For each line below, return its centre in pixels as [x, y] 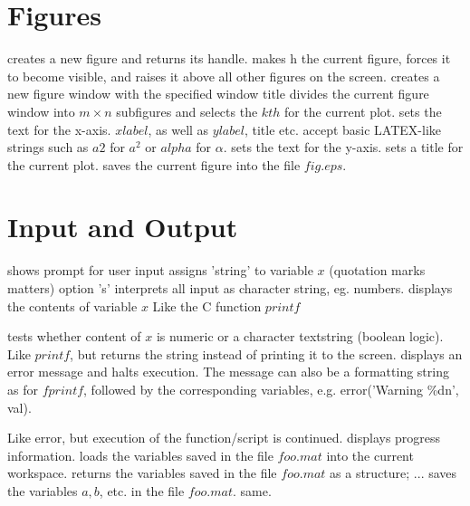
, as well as [178, 129]
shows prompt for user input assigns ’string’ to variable [160, 270]
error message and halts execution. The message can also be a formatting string [228, 372]
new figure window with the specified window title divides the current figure [218, 94]
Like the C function [207, 306]
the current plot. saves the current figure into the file [154, 164]
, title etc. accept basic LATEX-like [343, 129]
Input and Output [123, 227]
